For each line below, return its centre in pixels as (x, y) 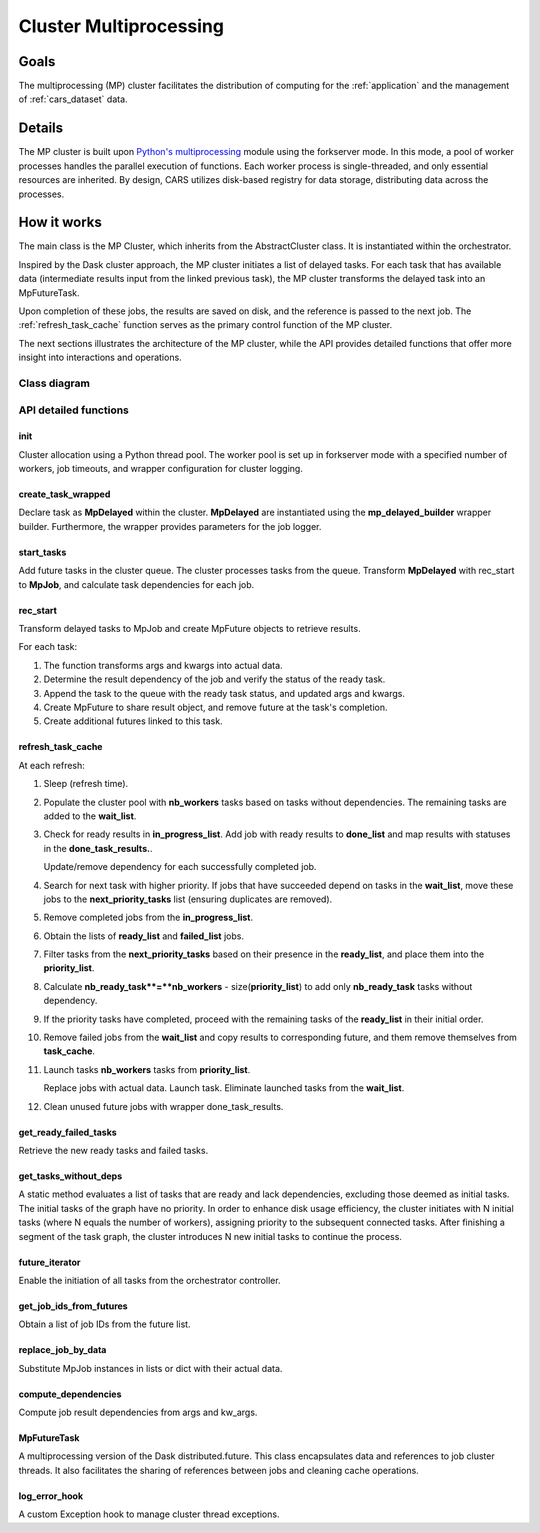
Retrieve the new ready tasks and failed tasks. (113, 1150)
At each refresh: (51, 765)
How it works (60, 222)
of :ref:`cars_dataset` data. (73, 99)
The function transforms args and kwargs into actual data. (163, 665)
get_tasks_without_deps (70, 1176)
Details (41, 128)
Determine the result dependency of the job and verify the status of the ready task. (214, 679)
